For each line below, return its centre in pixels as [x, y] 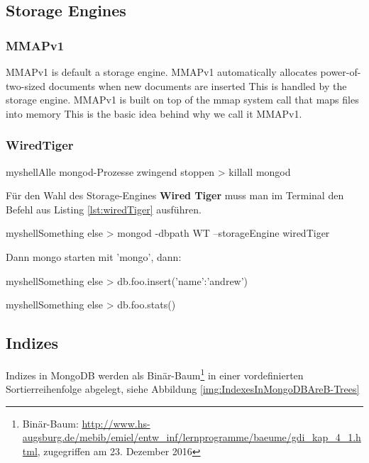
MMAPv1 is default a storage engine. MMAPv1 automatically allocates [161, 72]
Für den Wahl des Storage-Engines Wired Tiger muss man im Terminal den [175, 195]
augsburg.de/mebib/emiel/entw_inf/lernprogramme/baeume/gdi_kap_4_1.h [192, 437]
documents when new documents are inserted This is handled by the [198, 85]
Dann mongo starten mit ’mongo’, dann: [94, 256]
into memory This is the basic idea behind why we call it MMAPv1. [154, 113]
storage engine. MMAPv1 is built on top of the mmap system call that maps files [182, 100]
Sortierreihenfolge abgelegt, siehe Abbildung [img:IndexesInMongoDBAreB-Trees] [183, 389]
